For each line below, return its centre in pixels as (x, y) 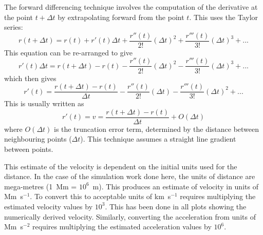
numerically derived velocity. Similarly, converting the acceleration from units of (130, 216)
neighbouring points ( (38, 139)
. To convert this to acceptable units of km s (100, 196)
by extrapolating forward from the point (121, 17)
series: (14, 27)
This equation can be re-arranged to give (68, 52)
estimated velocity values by (49, 206)
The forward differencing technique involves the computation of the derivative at (131, 7)
